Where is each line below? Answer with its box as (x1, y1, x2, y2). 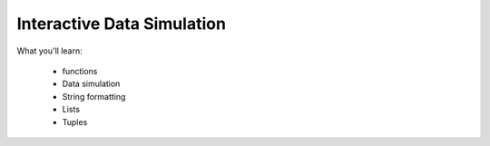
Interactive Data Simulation (16, 14, 227, 34)
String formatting (62, 91, 126, 102)
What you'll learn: (16, 45, 83, 56)
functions (62, 65, 98, 76)
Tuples (62, 116, 88, 127)
